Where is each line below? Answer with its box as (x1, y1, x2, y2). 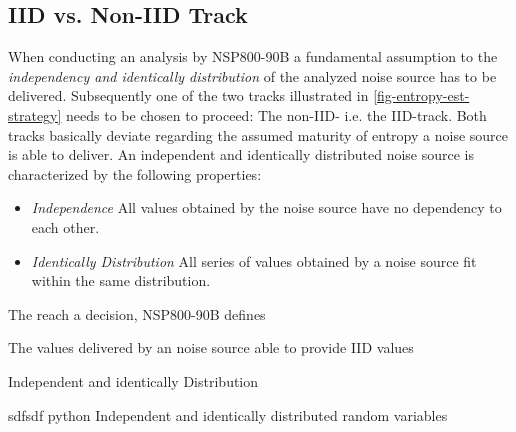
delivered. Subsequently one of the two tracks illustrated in (8, 85, 369, 106)
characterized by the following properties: (8, 163, 262, 184)
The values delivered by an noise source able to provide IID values (8, 337, 414, 358)
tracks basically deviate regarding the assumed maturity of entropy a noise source (8, 124, 509, 145)
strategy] (8, 104, 62, 125)
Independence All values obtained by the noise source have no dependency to (31, 197, 502, 218)
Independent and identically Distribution (8, 370, 259, 391)
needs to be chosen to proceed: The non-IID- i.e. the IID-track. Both (66, 104, 487, 125)
